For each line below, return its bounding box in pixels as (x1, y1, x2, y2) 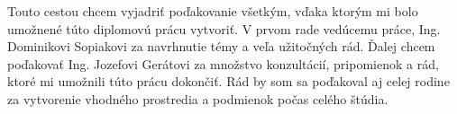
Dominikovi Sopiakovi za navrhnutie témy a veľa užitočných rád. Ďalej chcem (7, 37, 435, 56)
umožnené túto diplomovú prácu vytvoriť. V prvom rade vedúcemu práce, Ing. (7, 19, 441, 38)
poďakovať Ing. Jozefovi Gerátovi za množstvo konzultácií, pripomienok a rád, (7, 54, 439, 73)
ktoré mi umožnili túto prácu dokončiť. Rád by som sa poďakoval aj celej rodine (7, 72, 450, 91)
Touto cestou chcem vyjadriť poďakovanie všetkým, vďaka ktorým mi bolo (7, 2, 418, 20)
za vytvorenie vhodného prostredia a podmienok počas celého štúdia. (7, 89, 388, 108)
